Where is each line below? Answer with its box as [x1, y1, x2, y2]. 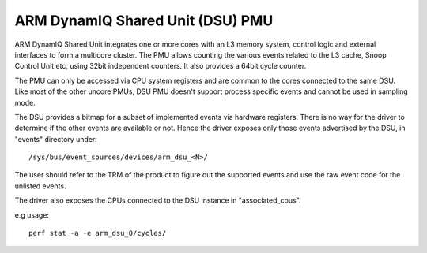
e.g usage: [14, 210, 50, 220]
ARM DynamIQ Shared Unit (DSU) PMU [14, 12, 274, 29]
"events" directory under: [14, 134, 98, 143]
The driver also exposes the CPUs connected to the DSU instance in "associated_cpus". [14, 195, 301, 205]
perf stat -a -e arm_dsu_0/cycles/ [28, 229, 167, 238]
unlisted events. [14, 181, 66, 191]
